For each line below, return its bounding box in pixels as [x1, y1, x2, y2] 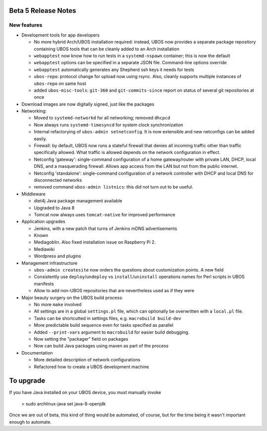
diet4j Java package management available [34, 198, 123, 204]
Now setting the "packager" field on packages [34, 336, 129, 342]
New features [9, 22, 43, 29]
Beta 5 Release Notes [9, 6, 76, 15]
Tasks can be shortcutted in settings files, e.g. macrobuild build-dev [34, 315, 181, 321]
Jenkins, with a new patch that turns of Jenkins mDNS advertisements [34, 225, 178, 232]
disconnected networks [34, 177, 82, 183]
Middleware [21, 191, 45, 197]
